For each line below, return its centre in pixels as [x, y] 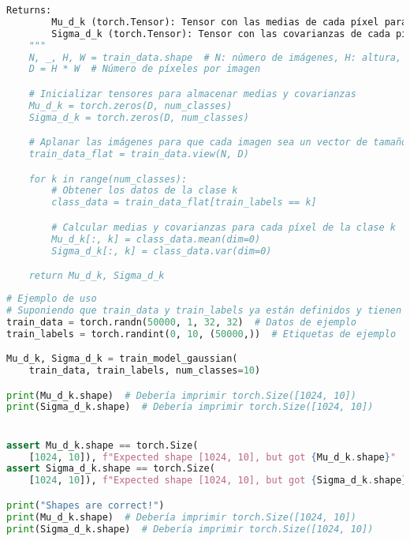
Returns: [29, 10]
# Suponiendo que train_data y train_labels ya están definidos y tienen [204, 310]
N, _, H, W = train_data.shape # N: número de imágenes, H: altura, [215, 57]
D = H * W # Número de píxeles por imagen [145, 69]
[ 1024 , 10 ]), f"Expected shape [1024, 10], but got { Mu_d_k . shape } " [212, 457]
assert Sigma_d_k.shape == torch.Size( [111, 469]
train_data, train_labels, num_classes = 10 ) [145, 371]
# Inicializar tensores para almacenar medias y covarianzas [192, 94]
